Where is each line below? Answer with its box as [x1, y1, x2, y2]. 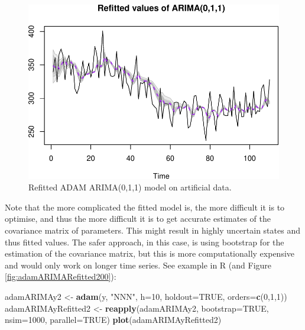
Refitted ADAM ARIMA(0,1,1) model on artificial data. [28, 181, 232, 193]
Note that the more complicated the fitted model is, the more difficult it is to [5, 200, 285, 213]
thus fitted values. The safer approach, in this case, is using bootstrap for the [5, 235, 284, 248]
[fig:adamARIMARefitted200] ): [5, 270, 116, 283]
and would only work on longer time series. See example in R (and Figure [5, 258, 272, 271]
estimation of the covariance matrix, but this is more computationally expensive [5, 247, 295, 260]
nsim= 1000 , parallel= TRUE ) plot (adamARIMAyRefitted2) [5, 313, 222, 326]
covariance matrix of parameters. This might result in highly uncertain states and [5, 224, 300, 237]
